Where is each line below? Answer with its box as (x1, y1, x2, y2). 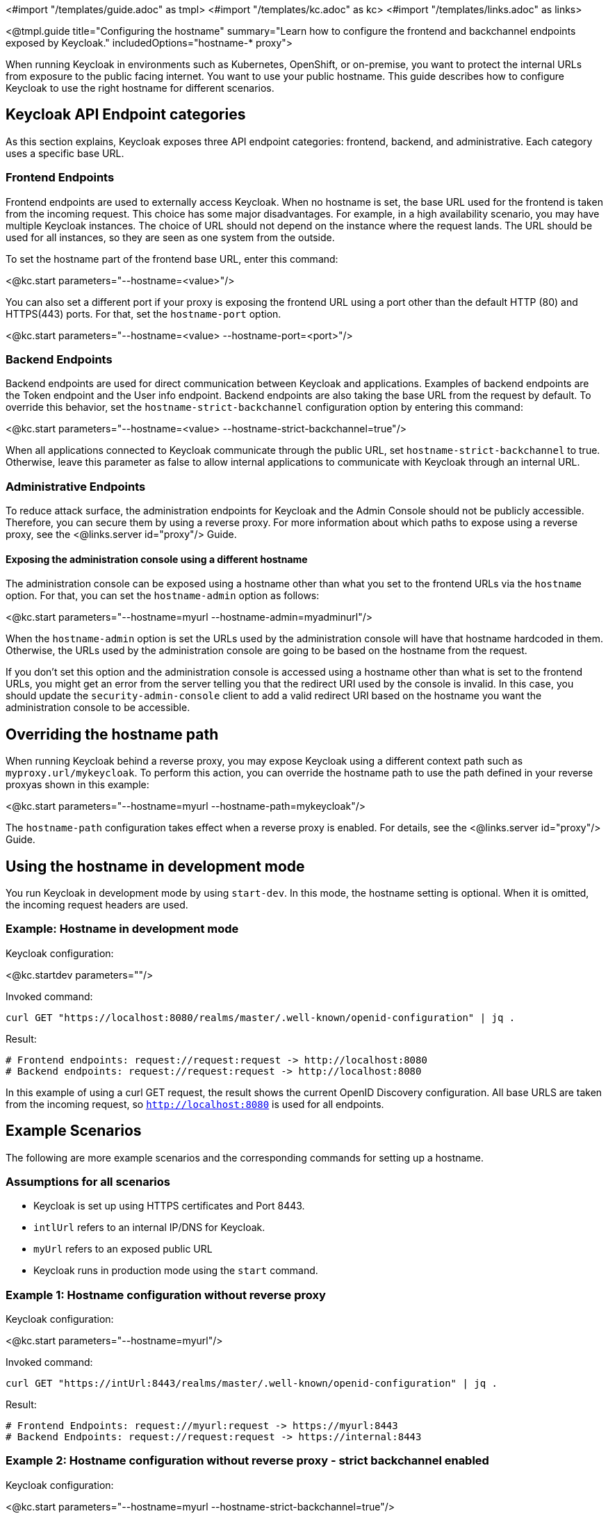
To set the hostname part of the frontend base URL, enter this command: (6, 252, 338, 265)
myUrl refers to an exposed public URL (33, 1243, 213, 1255)
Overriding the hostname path (6, 725, 219, 743)
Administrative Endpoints (6, 479, 146, 494)
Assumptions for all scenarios (6, 1174, 171, 1189)
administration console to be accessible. (6, 701, 190, 714)
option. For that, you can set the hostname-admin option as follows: (6, 589, 320, 602)
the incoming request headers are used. (6, 899, 188, 911)
